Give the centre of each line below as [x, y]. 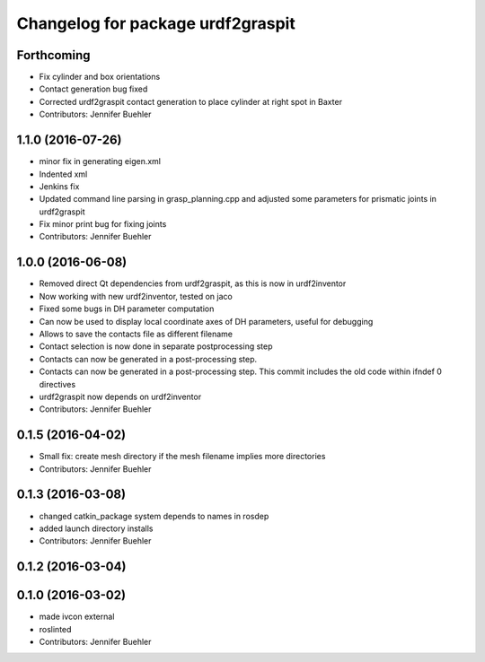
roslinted [55, 629]
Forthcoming [53, 55]
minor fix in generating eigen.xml [100, 161]
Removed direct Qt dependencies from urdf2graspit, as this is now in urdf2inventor [193, 283]
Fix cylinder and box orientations [100, 77]
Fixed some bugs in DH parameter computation [127, 309]
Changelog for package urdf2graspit [156, 23]
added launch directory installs [96, 528]
